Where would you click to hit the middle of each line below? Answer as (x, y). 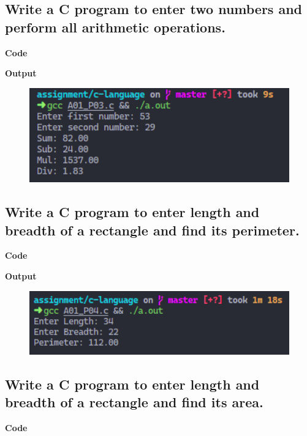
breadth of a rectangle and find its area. (134, 402)
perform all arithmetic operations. (115, 27)
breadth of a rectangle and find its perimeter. (152, 230)
